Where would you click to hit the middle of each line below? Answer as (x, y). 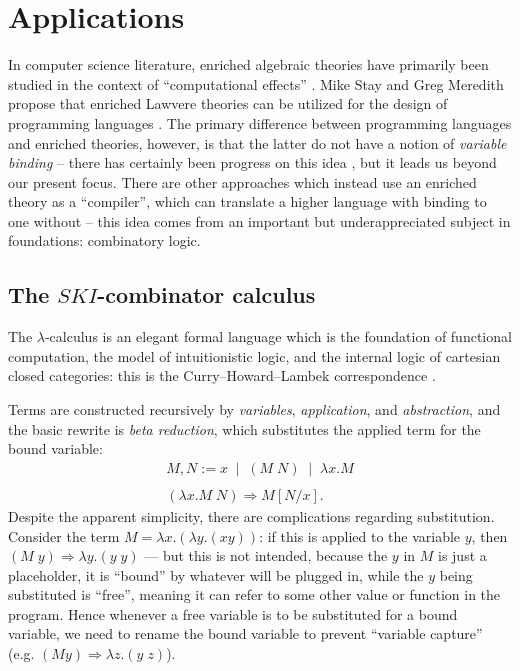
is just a (462, 555)
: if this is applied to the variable (360, 535)
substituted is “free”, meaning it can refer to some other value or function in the (254, 594)
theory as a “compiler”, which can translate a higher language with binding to (247, 201)
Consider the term (64, 535)
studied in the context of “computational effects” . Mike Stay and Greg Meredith (256, 83)
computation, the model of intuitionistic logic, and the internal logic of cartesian (254, 355)
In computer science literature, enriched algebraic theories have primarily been (248, 64)
